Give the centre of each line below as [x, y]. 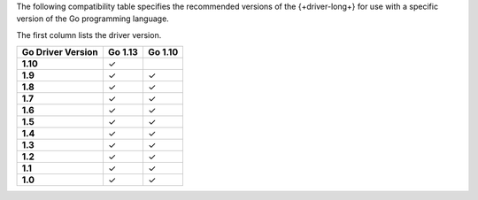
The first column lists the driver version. [89, 35]
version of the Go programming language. [93, 19]
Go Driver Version [60, 52]
